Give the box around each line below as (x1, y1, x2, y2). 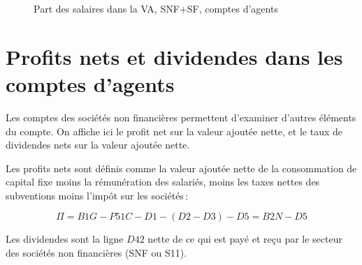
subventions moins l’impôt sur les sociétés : (6, 188, 189, 202)
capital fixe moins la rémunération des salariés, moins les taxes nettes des (6, 174, 320, 189)
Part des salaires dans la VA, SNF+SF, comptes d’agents (34, 1, 278, 15)
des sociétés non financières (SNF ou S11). (6, 245, 187, 260)
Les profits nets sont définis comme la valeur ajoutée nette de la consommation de (6, 160, 357, 175)
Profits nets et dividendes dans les (6, 42, 343, 70)
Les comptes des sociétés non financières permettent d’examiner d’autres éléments (6, 109, 356, 124)
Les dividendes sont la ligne (6, 232, 124, 246)
